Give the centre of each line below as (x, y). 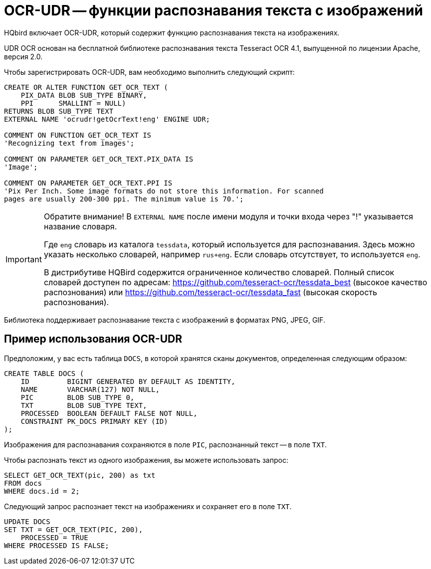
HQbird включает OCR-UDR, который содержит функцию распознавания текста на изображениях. (172, 32)
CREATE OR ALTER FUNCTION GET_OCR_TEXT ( (86, 87)
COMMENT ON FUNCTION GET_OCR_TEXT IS (78, 135)
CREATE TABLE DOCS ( (44, 373)
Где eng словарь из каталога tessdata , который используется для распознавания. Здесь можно (229, 244)
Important (24, 259)
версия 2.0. (23, 56)
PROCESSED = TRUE (54, 537)
